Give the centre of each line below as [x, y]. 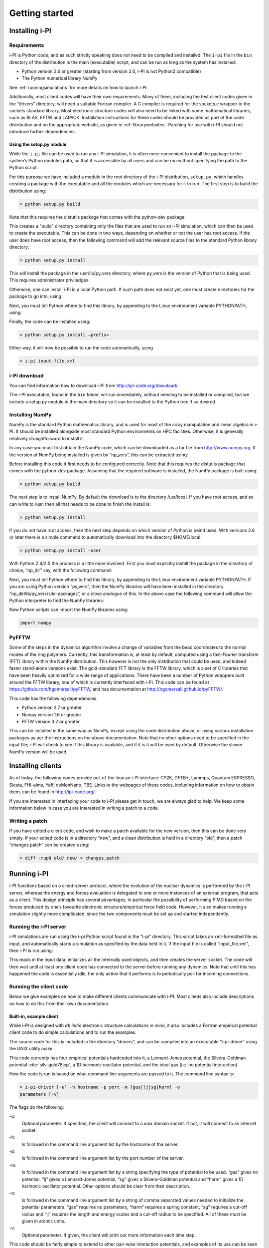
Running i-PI [29, 874]
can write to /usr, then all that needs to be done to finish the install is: [80, 504]
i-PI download [26, 375]
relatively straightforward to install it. [47, 438]
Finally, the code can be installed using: [50, 321]
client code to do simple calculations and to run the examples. [73, 1032]
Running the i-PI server [38, 927]
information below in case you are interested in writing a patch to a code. [84, 808]
